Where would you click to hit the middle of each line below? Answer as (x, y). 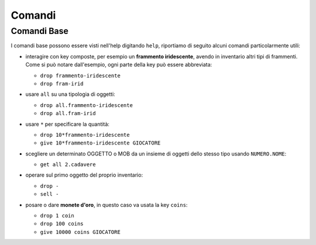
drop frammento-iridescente (80, 75)
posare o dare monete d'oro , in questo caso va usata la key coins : (107, 205)
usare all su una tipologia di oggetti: (70, 94)
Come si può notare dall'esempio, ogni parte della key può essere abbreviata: (119, 65)
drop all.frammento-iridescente (86, 105)
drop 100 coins (62, 224)
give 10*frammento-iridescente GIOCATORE (100, 143)
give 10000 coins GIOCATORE (80, 232)
